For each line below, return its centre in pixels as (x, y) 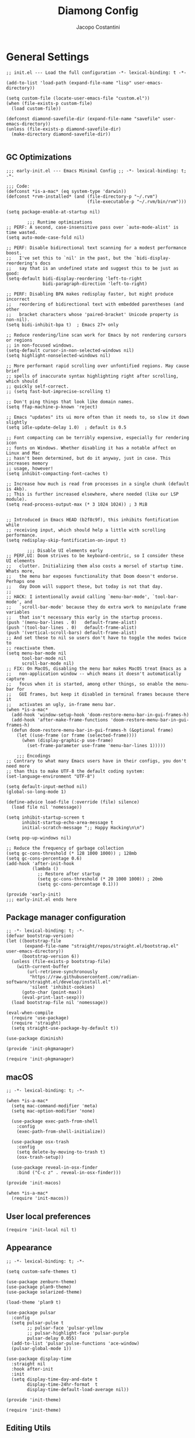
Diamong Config (98, 11)
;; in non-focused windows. (40, 345)
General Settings (48, 57)
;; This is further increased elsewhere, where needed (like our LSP (93, 494)
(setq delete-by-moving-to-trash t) (61, 1152)
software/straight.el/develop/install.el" (58, 982)
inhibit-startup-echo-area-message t (67, 822)
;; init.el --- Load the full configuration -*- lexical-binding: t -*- (96, 72)
